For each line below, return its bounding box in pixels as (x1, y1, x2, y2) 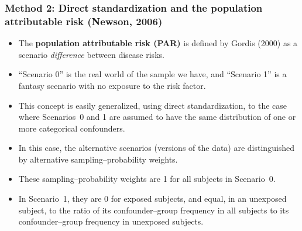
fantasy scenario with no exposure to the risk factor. (18, 79, 206, 91)
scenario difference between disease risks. (18, 48, 164, 60)
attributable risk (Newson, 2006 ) (5, 13, 163, 28)
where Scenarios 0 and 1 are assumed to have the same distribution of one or (18, 111, 296, 123)
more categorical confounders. (18, 122, 125, 134)
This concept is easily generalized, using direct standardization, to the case (18, 99, 287, 111)
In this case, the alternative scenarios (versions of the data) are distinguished (18, 142, 295, 154)
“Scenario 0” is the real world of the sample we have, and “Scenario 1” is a (18, 68, 287, 80)
